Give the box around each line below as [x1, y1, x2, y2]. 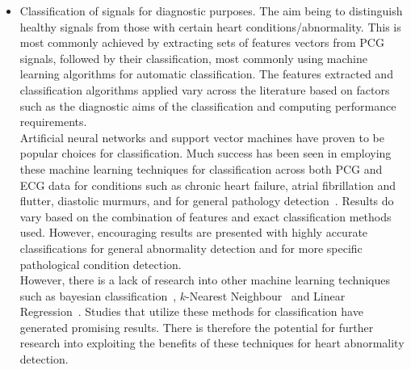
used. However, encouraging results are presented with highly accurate [19, 224, 368, 241]
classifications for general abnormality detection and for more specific [19, 239, 363, 256]
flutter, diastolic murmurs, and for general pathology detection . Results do [19, 192, 394, 209]
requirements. [19, 113, 87, 130]
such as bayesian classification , [19, 287, 177, 304]
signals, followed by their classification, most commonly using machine [19, 49, 368, 66]
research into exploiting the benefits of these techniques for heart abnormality [19, 334, 405, 351]
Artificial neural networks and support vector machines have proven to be [19, 128, 384, 145]
